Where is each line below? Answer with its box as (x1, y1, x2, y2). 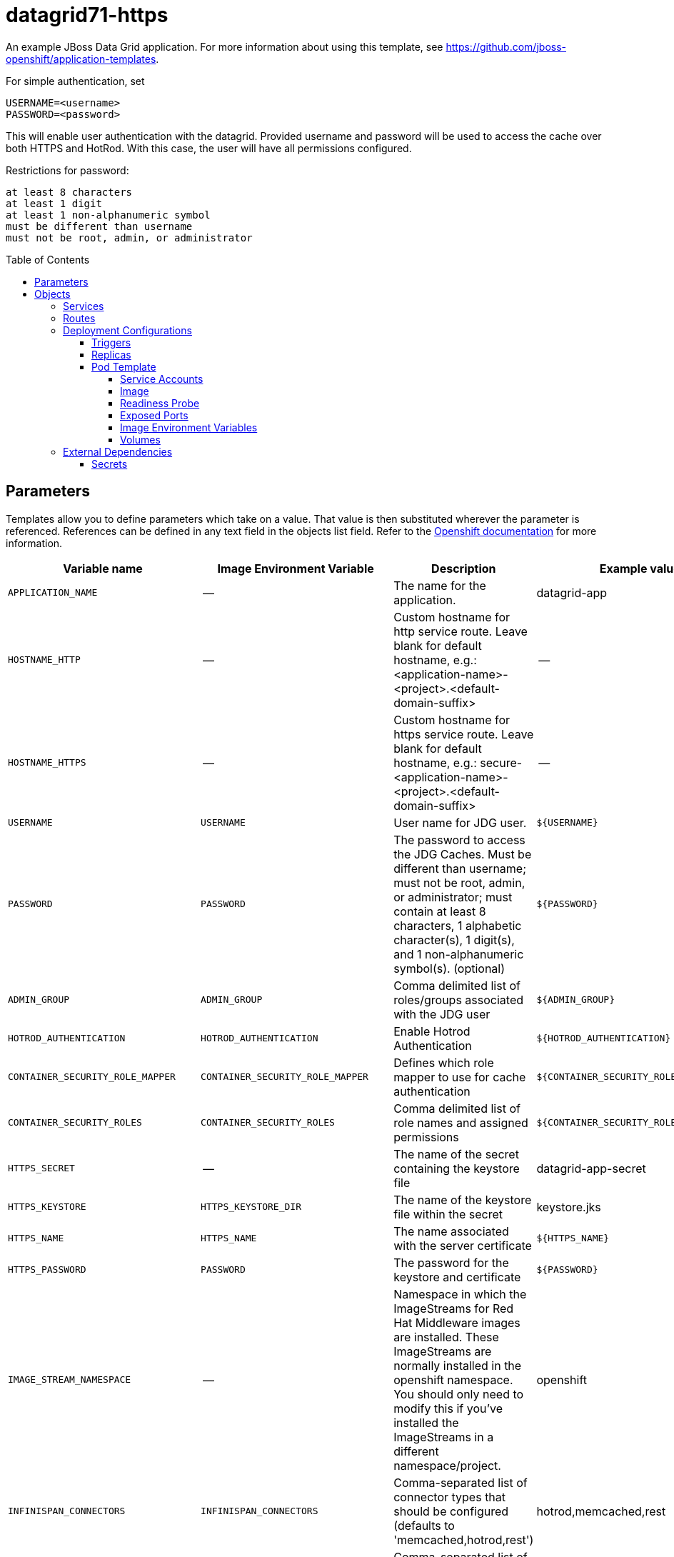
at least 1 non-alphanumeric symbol (6, 209, 211, 221)
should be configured (393, 1503, 509, 1518)
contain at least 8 (393, 903, 486, 918)
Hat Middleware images (393, 1315, 520, 1330)
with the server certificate (393, 1238, 532, 1253)
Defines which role (393, 1055, 494, 1070)
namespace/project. (393, 1458, 501, 1473)
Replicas (91, 348, 131, 361)
